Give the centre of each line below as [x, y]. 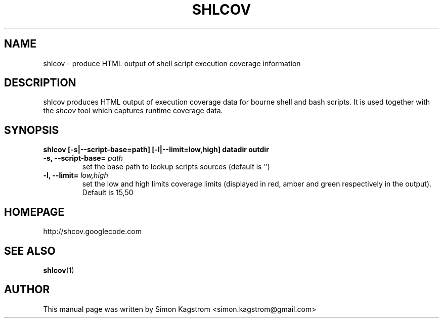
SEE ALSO [30, 251]
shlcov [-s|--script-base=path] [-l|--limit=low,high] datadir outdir [156, 150]
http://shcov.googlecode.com [92, 232]
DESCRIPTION [40, 83]
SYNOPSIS [32, 130]
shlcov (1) [59, 270]
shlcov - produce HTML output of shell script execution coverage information [172, 63]
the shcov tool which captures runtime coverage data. [133, 111]
